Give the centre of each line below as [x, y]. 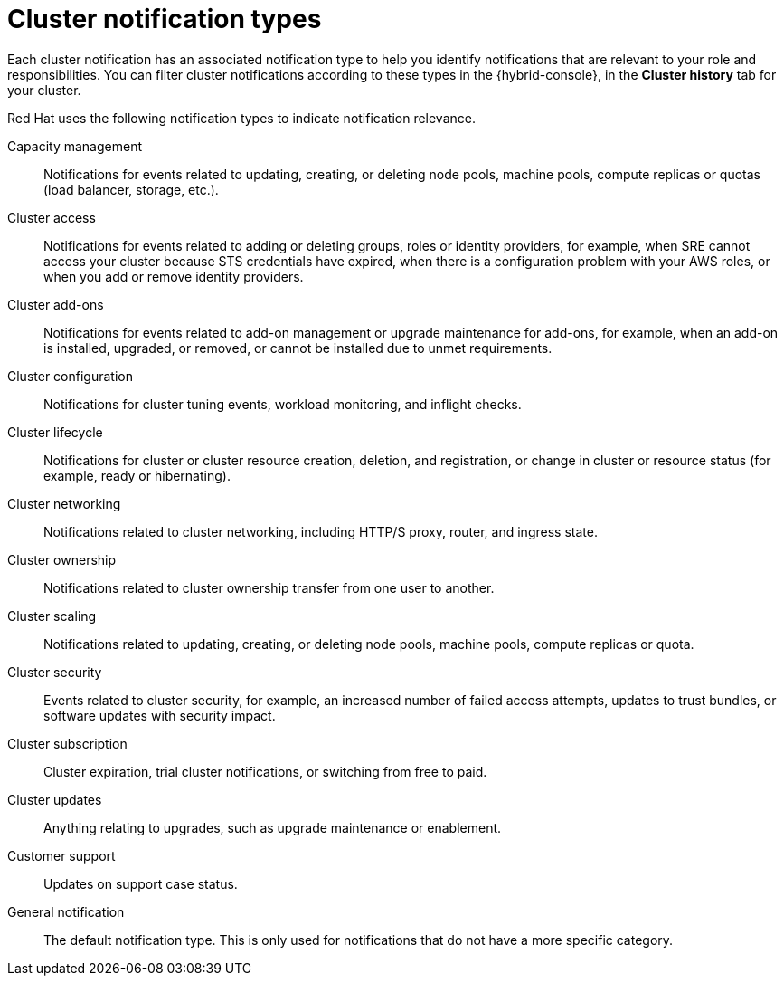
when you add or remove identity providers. [174, 276]
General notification [66, 911]
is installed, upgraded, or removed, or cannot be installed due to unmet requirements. [298, 348]
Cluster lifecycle [55, 432]
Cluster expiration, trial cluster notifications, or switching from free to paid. [265, 771]
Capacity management [75, 146]
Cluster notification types [165, 19]
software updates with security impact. [160, 715]
